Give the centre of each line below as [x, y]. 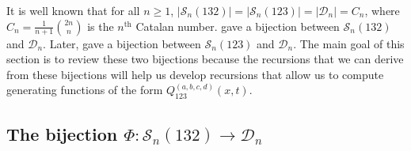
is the [101, 26]
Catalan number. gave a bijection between [238, 26]
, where [382, 10]
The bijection [62, 133]
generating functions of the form [85, 90]
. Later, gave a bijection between [122, 43]
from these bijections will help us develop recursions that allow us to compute [195, 74]
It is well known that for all [73, 10]
